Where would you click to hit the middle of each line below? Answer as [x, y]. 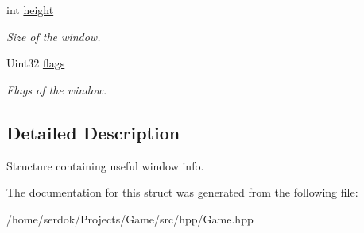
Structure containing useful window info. [105, 165]
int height [30, 10]
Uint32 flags [36, 63]
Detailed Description [93, 132]
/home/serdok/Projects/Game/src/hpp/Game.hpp [130, 218]
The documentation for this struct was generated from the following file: [182, 192]
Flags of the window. [57, 89]
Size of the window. [54, 36]
